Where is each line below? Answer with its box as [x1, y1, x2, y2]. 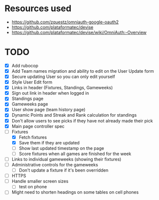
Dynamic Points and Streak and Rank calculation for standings [11, 112, 137, 118]
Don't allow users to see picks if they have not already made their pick [11, 118, 153, 123]
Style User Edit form [11, 79, 53, 85]
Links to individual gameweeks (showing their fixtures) [11, 156, 121, 162]
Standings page [11, 96, 44, 101]
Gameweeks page [11, 101, 48, 107]
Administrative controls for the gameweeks [11, 162, 99, 167]
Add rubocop [11, 62, 39, 68]
